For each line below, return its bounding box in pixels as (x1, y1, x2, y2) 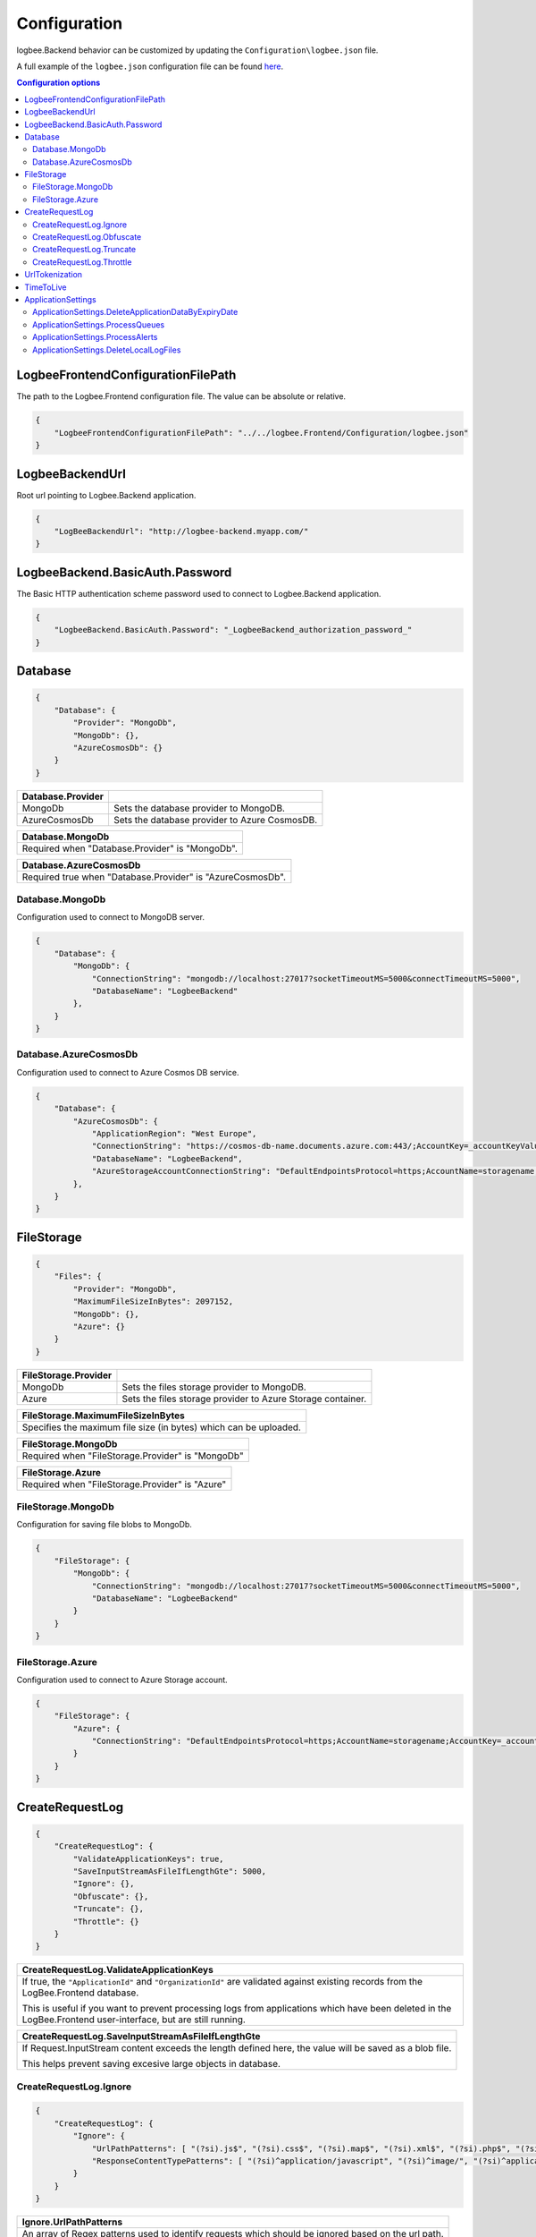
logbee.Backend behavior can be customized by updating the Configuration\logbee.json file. (16, 45, 379, 55)
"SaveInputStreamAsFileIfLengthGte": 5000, (72, 1866, 267, 1876)
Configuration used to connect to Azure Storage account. (16, 1674, 228, 1685)
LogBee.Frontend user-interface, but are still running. (21, 2013, 246, 2026)
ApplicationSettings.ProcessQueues (32, 319, 165, 330)
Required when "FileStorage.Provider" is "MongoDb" (21, 1450, 245, 1462)
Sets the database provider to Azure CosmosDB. (113, 813, 317, 826)
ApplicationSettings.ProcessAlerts (32, 332, 158, 343)
